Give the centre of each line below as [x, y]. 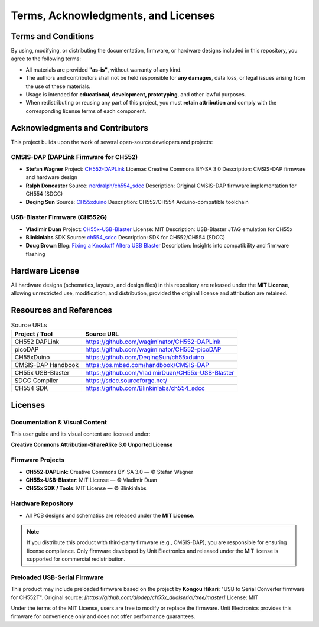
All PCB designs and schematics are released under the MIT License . [110, 515]
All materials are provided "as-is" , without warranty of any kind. [104, 69]
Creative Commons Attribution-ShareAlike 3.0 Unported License [92, 445]
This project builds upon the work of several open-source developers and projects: [112, 142]
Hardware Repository [42, 503]
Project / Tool [34, 334]
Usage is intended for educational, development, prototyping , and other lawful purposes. [136, 95]
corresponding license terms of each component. [86, 111]
